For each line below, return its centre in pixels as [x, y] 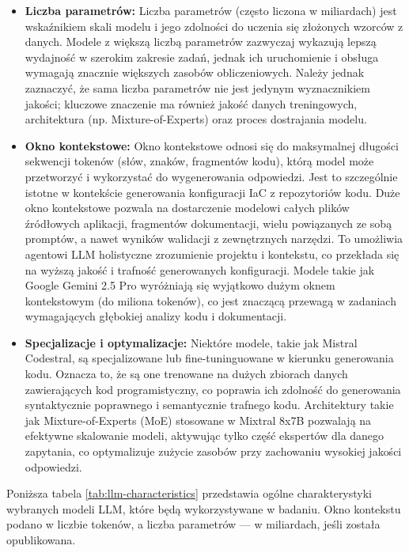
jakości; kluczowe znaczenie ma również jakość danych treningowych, [191, 103]
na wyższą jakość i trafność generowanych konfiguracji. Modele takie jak [200, 269]
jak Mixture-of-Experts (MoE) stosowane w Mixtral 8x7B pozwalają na [198, 420]
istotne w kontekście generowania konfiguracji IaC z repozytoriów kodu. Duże [212, 192]
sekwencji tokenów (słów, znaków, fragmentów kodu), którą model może [199, 161]
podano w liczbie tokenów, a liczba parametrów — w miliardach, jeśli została [193, 524]
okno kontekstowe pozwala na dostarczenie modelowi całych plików [187, 208]
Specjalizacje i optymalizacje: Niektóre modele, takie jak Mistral [191, 342]
